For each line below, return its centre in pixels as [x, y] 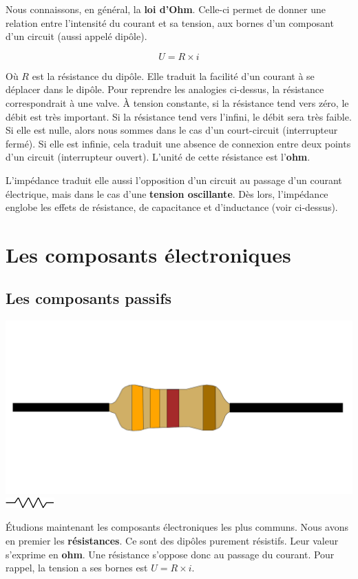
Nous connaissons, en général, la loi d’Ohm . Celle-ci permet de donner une [166, 9]
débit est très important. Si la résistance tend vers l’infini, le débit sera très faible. [179, 116]
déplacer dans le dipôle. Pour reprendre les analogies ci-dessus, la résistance [165, 89]
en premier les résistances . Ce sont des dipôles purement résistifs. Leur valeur [172, 541]
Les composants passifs [89, 298]
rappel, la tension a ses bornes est [77, 568]
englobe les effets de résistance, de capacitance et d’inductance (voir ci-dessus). [172, 207]
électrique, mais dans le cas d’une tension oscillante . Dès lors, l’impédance [167, 193]
